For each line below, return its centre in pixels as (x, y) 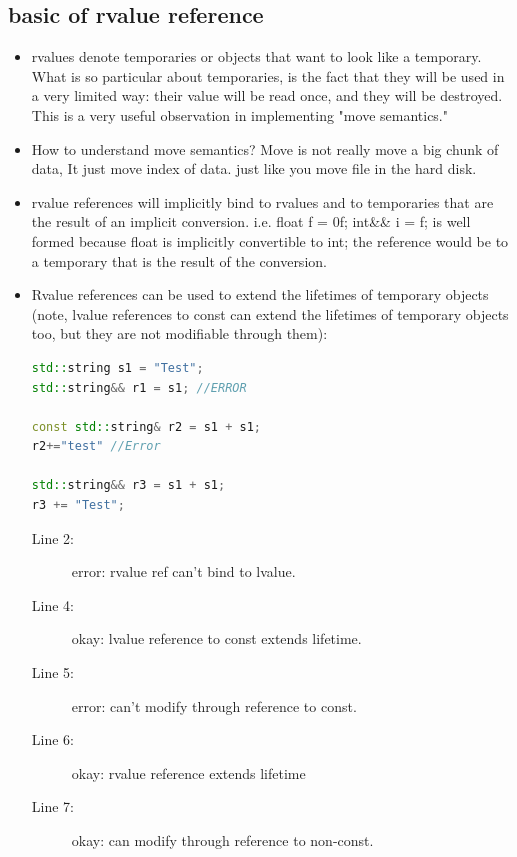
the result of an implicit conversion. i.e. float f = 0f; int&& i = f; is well (251, 221)
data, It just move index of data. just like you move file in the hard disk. (254, 168)
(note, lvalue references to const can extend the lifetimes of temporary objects (270, 313)
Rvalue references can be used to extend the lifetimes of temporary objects (260, 294)
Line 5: (52, 672)
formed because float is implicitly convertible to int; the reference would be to (270, 240)
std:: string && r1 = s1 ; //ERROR (139, 387)
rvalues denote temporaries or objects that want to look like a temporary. (256, 56)
